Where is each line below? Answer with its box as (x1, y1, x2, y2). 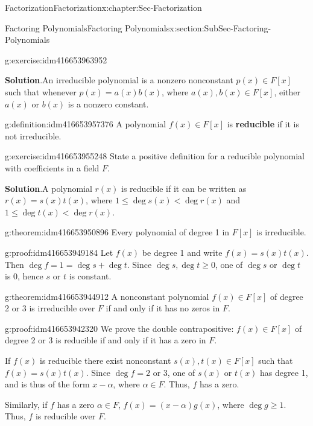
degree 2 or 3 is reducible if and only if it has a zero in (5, 334, 206, 346)
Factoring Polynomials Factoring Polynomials (5, 21, 170, 34)
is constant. (69, 270, 112, 282)
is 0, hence (5, 270, 43, 282)
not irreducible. (5, 129, 62, 142)
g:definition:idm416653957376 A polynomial (5, 118, 166, 130)
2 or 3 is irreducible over (5, 302, 95, 314)
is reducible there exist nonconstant (40, 354, 171, 367)
